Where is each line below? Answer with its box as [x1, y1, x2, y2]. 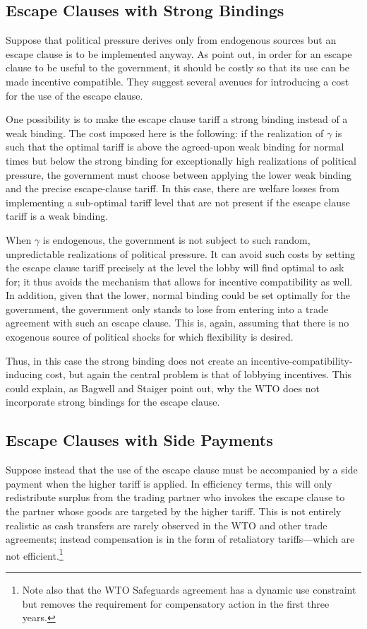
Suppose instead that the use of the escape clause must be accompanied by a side [6, 462, 358, 477]
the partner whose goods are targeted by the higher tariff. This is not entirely [6, 504, 342, 519]
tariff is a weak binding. [6, 208, 109, 223]
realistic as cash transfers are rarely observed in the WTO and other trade [6, 517, 327, 532]
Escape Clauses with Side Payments [6, 429, 273, 451]
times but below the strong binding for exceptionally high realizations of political [6, 153, 357, 167]
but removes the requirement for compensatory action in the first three [22, 596, 330, 611]
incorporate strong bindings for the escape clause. [6, 394, 220, 409]
